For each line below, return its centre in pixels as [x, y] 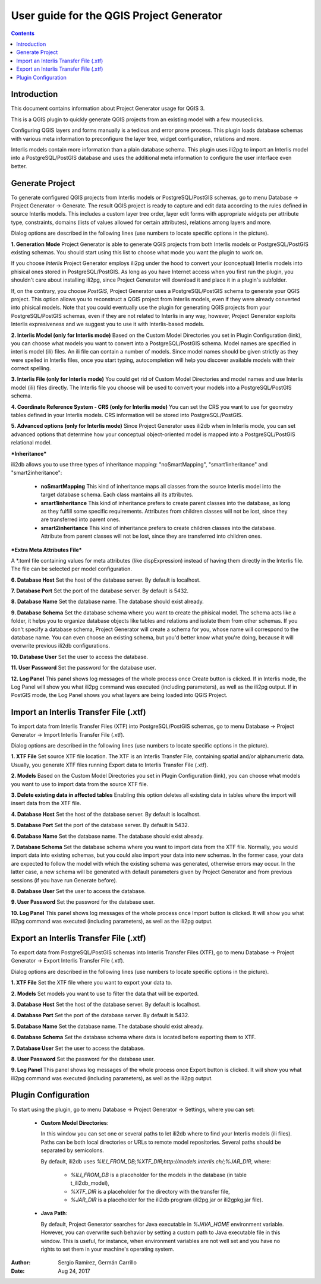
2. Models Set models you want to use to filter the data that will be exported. [105, 993]
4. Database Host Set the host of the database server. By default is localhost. [106, 814]
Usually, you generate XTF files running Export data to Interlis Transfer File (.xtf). [109, 765]
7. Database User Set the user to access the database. [78, 1048]
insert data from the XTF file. [46, 803]
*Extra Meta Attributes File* [47, 550]
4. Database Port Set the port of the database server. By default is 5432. [100, 1015]
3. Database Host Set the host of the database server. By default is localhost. [106, 1004]
